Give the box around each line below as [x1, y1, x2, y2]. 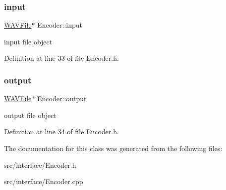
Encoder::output [37, 93, 87, 104]
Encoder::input [37, 20, 82, 30]
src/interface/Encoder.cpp [4, 176, 83, 187]
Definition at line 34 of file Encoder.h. [4, 126, 119, 137]
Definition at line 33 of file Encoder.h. [4, 53, 119, 63]
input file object [4, 36, 53, 46]
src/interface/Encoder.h [4, 159, 76, 170]
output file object [4, 110, 56, 120]
